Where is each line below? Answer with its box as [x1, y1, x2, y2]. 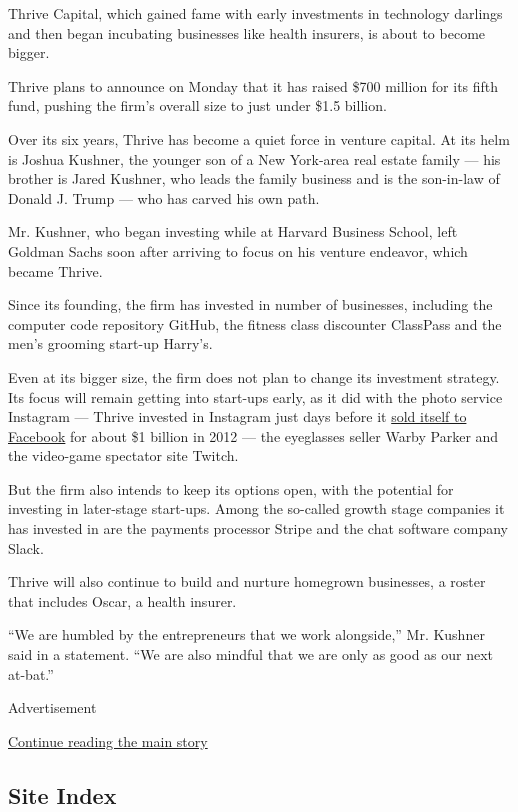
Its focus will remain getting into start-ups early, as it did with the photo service [8, 386, 503, 407]
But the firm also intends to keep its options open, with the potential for [8, 478, 454, 499]
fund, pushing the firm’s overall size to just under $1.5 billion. [8, 95, 387, 116]
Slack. [8, 537, 44, 558]
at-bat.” [8, 663, 54, 684]
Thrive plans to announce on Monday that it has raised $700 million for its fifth [8, 75, 499, 96]
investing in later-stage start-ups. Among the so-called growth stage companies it [8, 498, 505, 519]
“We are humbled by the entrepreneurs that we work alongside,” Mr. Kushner [8, 624, 485, 645]
